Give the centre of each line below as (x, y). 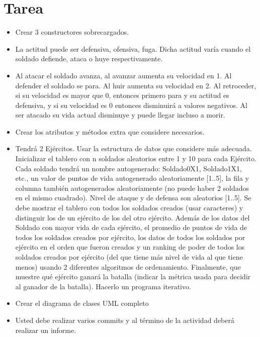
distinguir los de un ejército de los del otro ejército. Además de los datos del (133, 217)
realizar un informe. (46, 330)
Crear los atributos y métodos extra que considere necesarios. (110, 131)
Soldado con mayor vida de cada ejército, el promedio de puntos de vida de (131, 227)
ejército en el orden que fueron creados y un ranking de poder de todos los (130, 247)
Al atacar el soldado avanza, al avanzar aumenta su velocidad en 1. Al (123, 75)
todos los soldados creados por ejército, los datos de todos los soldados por (130, 237)
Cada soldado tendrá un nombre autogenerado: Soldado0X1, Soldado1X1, (129, 168)
